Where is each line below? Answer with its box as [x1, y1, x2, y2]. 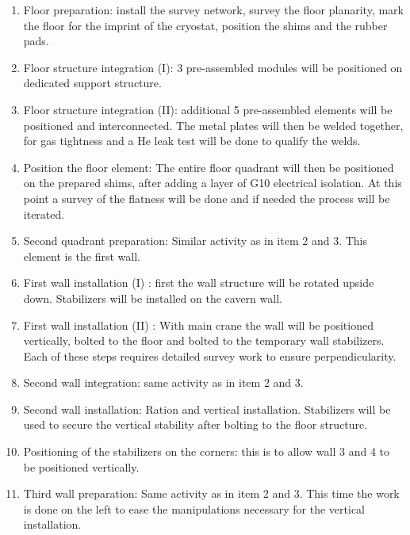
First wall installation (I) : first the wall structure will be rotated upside [23, 274, 374, 291]
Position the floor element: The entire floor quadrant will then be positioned [23, 159, 394, 175]
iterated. [23, 205, 65, 222]
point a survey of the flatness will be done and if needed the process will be [23, 189, 390, 206]
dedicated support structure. [23, 75, 162, 91]
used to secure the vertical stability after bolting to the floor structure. [23, 416, 368, 433]
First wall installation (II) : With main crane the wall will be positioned [23, 316, 374, 333]
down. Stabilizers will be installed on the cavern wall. [23, 289, 282, 306]
